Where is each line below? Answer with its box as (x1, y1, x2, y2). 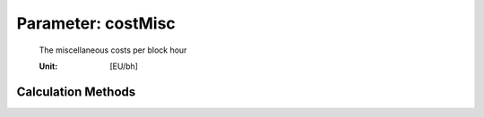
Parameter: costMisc (16, 13, 177, 33)
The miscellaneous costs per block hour (39, 45, 187, 55)
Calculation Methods (16, 84, 136, 99)
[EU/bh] (109, 61, 139, 71)
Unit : (39, 61, 58, 71)
